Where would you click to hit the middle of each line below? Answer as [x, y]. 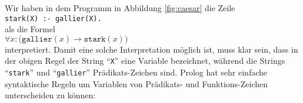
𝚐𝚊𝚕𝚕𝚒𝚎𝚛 [37, 39]
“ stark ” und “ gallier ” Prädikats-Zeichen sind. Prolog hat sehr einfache [136, 72]
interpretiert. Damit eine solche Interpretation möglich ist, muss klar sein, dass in [151, 49]
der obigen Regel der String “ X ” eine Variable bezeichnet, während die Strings [145, 61]
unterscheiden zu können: [50, 95]
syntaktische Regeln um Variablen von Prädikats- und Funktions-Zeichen [136, 83]
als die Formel [30, 29]
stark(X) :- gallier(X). [53, 18]
